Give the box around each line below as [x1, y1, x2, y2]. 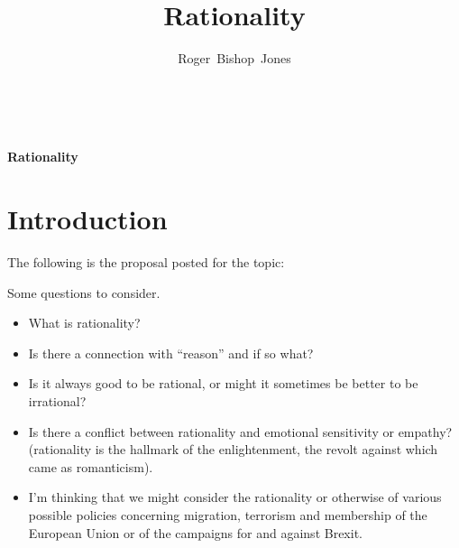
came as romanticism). [28, 457, 153, 476]
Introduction [7, 200, 168, 237]
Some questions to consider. [7, 283, 161, 302]
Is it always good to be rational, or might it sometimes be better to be [28, 374, 418, 393]
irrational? [28, 392, 87, 410]
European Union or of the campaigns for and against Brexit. [28, 523, 363, 542]
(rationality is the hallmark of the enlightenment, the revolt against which [28, 440, 438, 459]
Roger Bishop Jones [178, 49, 291, 68]
